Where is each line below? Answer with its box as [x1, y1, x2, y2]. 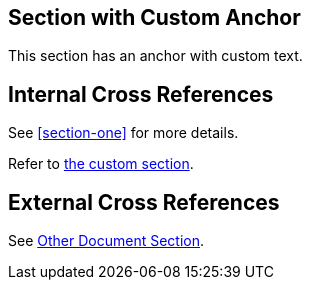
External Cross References [8, 189, 280, 215]
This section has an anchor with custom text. [8, 47, 303, 65]
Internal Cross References [8, 81, 274, 107]
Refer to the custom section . [8, 155, 194, 173]
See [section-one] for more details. [8, 124, 239, 142]
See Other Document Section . [8, 232, 204, 250]
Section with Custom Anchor [8, 5, 301, 30]
